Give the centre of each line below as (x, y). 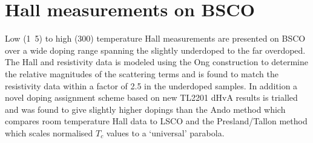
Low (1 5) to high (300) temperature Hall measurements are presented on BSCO (155, 38)
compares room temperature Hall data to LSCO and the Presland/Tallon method (156, 121)
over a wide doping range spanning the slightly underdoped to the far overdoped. (155, 50)
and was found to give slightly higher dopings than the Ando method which (145, 109)
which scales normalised (49, 132)
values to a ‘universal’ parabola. (165, 132)
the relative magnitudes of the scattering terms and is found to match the (142, 73)
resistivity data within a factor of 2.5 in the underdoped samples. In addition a (151, 85)
